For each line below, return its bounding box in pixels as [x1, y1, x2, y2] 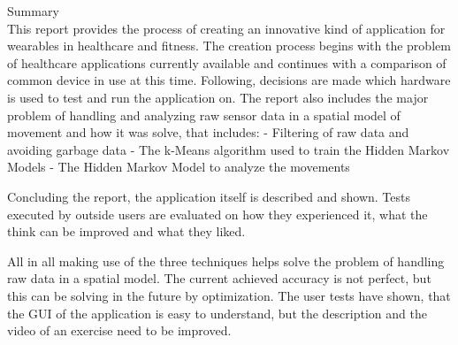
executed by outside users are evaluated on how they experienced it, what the [7, 204, 428, 223]
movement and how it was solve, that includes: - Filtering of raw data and [7, 123, 409, 142]
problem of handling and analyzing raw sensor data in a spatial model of [7, 105, 401, 124]
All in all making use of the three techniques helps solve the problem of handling [7, 251, 445, 270]
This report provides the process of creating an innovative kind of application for [7, 19, 446, 37]
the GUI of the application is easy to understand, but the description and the [7, 303, 427, 322]
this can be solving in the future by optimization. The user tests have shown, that [7, 286, 451, 304]
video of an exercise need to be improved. [7, 321, 232, 340]
